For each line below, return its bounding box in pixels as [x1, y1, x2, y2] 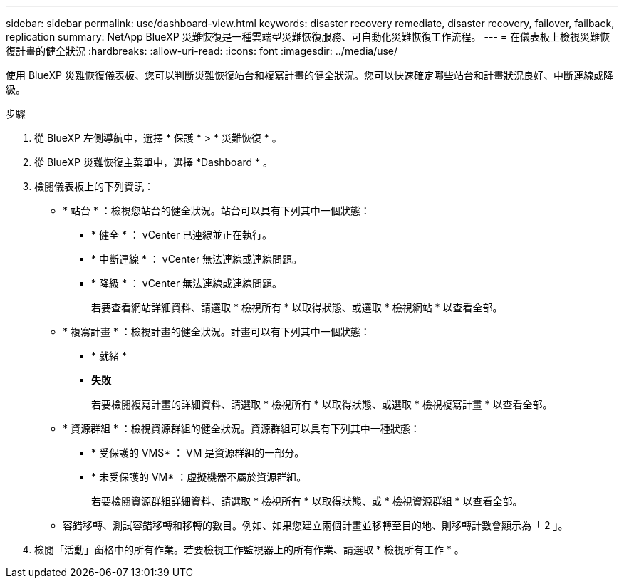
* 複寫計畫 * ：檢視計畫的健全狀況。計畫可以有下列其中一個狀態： [63, 325, 370, 338]
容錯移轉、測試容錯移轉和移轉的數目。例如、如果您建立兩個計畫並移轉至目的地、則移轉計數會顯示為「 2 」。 [63, 519, 568, 531]
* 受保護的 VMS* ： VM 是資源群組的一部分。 [91, 447, 305, 459]
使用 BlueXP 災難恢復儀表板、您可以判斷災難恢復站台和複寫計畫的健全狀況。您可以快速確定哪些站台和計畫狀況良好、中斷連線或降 [6, 69, 613, 81]
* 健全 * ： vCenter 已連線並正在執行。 [91, 229, 273, 241]
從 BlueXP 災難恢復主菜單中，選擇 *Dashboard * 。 [34, 156, 274, 168]
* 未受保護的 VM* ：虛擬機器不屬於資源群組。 [91, 471, 307, 483]
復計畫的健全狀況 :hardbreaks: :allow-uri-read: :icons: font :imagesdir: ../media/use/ [6, 45, 398, 57]
